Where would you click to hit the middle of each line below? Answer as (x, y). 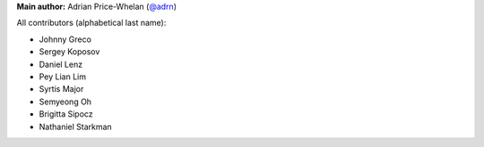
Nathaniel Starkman (75, 127)
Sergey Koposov (69, 52)
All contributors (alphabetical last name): (91, 23)
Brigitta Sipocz (66, 114)
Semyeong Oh (65, 102)
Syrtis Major (61, 89)
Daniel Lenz (61, 64)
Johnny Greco (65, 39)
